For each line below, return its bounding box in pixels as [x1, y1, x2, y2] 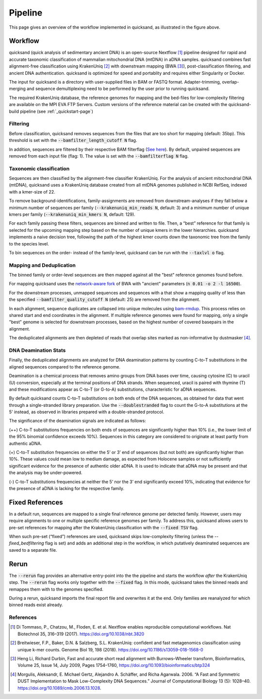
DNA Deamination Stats [9, 347, 66, 353]
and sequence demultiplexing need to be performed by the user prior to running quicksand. [27, 86, 210, 92]
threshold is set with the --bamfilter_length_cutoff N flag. [9, 138, 137, 143]
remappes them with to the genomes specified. [9, 586, 104, 592]
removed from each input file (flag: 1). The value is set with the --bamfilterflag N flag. [9, 153, 189, 159]
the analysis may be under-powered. [9, 470, 82, 476]
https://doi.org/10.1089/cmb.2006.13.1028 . [17, 685, 101, 691]
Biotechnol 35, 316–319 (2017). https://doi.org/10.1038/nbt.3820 [17, 631, 145, 637]
